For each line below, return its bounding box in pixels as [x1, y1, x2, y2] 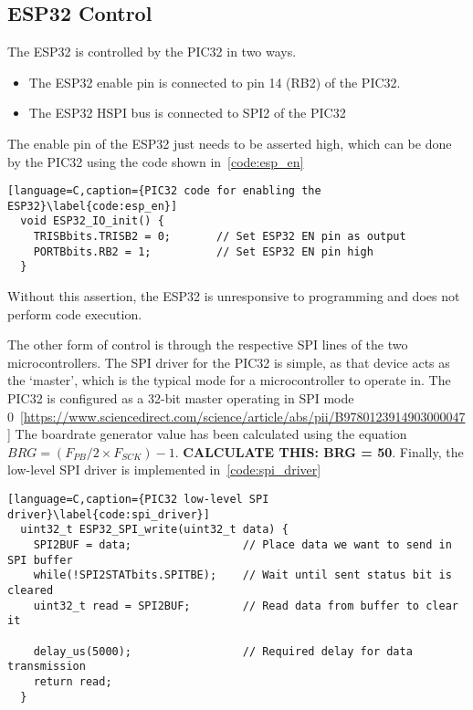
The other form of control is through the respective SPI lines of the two [7, 335, 408, 354]
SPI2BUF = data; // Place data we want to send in [33, 538, 452, 552]
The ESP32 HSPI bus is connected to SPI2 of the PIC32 [28, 103, 346, 122]
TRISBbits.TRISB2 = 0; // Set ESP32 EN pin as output [33, 230, 406, 244]
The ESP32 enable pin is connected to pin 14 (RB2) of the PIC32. [28, 72, 401, 91]
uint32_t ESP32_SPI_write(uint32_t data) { [20, 523, 289, 537]
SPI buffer [7, 553, 73, 567]
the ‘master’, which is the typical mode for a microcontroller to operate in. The [7, 371, 451, 390]
